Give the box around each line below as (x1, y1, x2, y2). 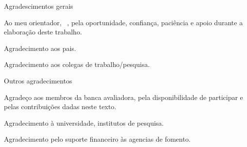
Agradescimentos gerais (4, 1, 73, 11)
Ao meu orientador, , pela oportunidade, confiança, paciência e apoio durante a (4, 17, 243, 27)
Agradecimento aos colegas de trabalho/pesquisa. (4, 59, 150, 69)
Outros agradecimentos (4, 75, 72, 85)
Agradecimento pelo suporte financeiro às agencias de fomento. (4, 134, 191, 144)
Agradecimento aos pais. (4, 43, 76, 53)
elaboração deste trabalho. (4, 27, 82, 37)
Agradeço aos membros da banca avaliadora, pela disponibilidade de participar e (4, 92, 243, 102)
